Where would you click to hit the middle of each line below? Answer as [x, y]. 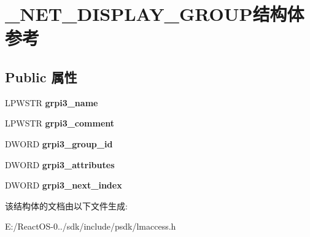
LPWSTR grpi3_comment [60, 123]
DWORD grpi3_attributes [60, 164]
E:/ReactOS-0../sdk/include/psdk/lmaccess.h [91, 226]
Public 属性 [41, 76]
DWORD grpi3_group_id [59, 143]
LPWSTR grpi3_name [52, 102]
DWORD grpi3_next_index [64, 185]
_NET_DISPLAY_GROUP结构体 [155, 14]
